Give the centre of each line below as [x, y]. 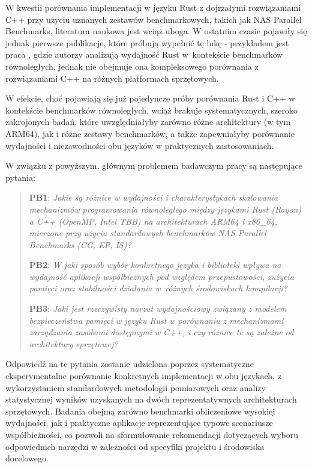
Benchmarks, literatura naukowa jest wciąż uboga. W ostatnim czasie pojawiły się [156, 31]
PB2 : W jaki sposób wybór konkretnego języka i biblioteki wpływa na [155, 265]
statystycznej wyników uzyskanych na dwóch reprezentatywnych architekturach [151, 399]
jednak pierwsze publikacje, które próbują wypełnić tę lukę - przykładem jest [147, 42]
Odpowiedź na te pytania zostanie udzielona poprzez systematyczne [130, 364]
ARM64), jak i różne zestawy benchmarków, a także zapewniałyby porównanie [150, 133]
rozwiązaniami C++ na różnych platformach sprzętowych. [112, 78]
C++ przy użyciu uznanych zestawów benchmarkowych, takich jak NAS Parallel [154, 19]
